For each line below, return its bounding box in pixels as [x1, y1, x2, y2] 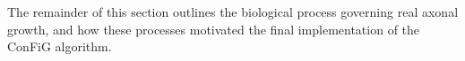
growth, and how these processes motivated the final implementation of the [7, 19, 420, 38]
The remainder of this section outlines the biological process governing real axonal [7, 3, 459, 20]
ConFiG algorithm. [7, 37, 112, 56]
